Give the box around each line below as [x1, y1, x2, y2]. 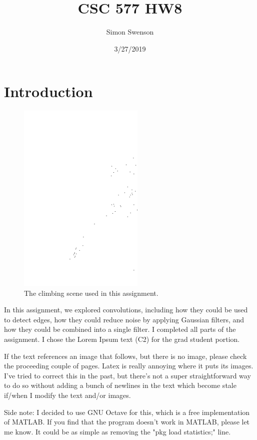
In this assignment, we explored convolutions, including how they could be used [4, 304, 248, 315]
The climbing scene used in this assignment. [24, 287, 158, 298]
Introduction [4, 81, 93, 102]
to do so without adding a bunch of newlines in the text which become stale [4, 380, 236, 390]
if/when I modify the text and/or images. [4, 389, 131, 400]
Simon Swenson [106, 27, 154, 37]
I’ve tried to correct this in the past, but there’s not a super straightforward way [4, 370, 251, 380]
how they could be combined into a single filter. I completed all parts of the [4, 324, 236, 334]
